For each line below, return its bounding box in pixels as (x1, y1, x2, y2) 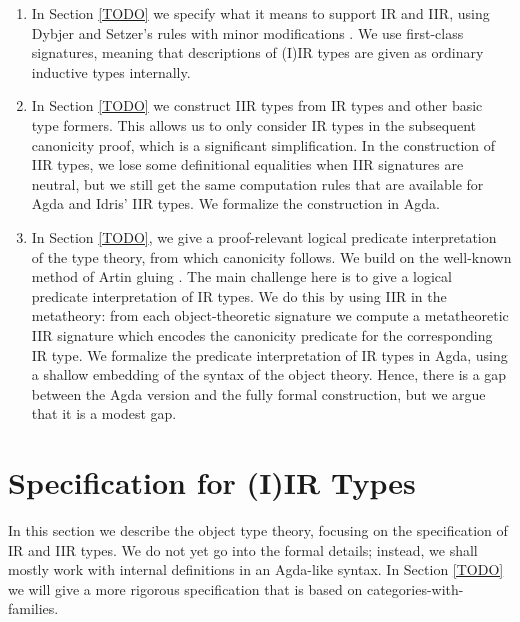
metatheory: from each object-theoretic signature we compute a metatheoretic (31, 305, 509, 326)
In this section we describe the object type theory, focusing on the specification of (8, 520, 508, 540)
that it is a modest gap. (31, 403, 177, 424)
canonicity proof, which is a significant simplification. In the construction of (31, 134, 495, 155)
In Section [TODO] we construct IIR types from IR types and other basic (31, 95, 483, 116)
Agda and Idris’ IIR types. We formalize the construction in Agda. (31, 193, 440, 214)
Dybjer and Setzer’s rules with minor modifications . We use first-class (31, 22, 464, 43)
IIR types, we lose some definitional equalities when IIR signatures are (31, 154, 464, 175)
